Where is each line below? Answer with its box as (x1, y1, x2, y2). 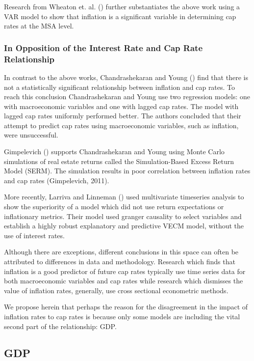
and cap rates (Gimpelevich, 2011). (4, 175, 109, 185)
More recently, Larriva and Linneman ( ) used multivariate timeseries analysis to (4, 192, 244, 202)
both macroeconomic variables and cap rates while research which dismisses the (4, 276, 243, 286)
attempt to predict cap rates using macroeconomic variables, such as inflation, (4, 120, 239, 130)
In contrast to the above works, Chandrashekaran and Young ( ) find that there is (4, 72, 248, 82)
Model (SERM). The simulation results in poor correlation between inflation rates (4, 166, 251, 176)
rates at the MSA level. (4, 21, 74, 31)
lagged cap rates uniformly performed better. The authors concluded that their (4, 111, 241, 121)
